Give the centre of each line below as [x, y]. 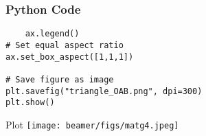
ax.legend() [52, 34]
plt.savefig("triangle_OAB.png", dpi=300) [104, 91]
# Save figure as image [60, 79]
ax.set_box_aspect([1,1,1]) [70, 57]
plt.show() [30, 103]
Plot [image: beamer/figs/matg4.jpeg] [92, 124]
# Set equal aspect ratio [65, 45]
